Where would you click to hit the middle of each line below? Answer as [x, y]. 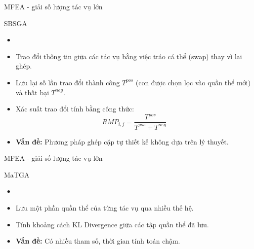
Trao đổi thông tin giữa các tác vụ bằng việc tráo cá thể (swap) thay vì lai [129, 56]
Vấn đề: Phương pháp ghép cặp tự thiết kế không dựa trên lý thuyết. [122, 141]
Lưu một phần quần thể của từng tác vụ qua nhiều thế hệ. [105, 208]
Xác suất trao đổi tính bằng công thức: [75, 109]
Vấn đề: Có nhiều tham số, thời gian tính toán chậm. [98, 241]
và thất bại [32, 92]
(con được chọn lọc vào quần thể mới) [193, 82]
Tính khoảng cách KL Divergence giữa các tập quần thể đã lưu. [112, 224]
